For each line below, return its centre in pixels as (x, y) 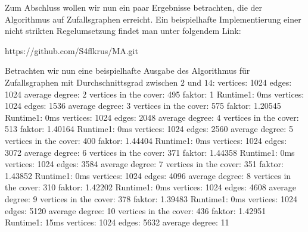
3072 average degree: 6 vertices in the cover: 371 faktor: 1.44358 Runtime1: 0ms (150, 152)
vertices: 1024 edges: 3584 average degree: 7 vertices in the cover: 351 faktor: (144, 164)
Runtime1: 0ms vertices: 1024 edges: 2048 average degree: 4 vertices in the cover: (152, 117)
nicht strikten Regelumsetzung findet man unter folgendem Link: (123, 31)
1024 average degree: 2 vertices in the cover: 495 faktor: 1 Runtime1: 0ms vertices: (155, 94)
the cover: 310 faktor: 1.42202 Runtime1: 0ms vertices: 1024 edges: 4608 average (150, 187)
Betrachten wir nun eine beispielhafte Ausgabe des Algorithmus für (127, 70)
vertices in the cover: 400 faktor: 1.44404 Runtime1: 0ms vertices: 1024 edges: (146, 140)
